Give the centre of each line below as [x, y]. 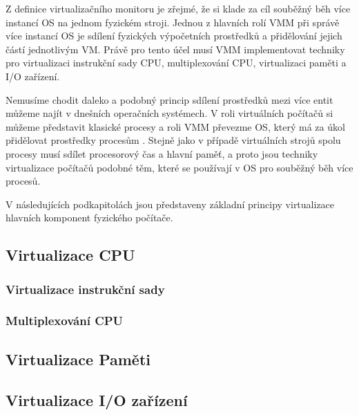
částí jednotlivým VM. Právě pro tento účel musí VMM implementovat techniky [175, 49]
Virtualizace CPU [70, 255]
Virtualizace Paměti [78, 359]
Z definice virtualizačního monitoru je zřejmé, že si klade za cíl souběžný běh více [178, 8]
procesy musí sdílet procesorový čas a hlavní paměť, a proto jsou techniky [162, 153]
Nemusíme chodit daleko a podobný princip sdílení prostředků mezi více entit [169, 99]
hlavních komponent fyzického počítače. [89, 218]
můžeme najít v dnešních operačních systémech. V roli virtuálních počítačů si [169, 113]
